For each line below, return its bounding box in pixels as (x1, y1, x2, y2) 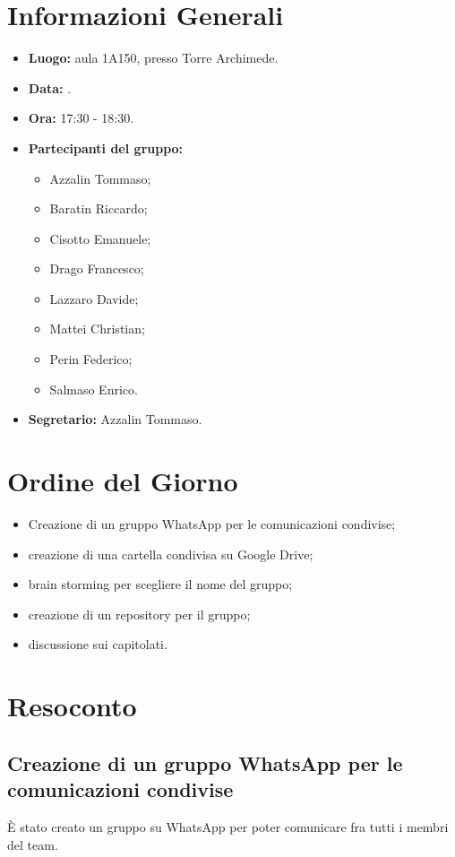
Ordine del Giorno (7, 463, 238, 499)
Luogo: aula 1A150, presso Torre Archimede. (28, 48, 279, 67)
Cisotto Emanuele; (49, 229, 151, 247)
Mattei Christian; (49, 319, 145, 338)
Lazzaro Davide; (49, 289, 139, 307)
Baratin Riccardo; (49, 199, 148, 218)
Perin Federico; (49, 350, 133, 368)
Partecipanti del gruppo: (28, 138, 184, 157)
